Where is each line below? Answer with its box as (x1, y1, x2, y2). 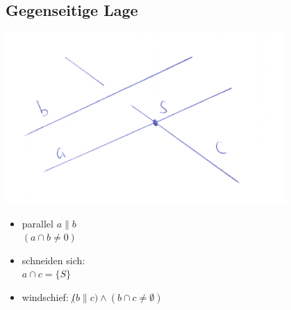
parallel (22, 216, 53, 230)
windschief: (22, 290, 69, 304)
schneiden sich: (22, 252, 85, 267)
